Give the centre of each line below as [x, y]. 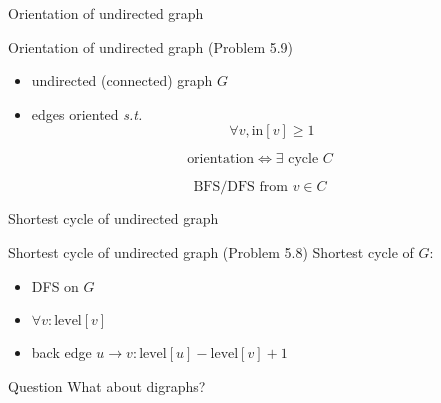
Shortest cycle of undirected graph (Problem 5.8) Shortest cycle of [211, 251]
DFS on [55, 285]
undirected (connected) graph [122, 80]
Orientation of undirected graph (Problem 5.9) [151, 46]
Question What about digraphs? [107, 385]
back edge [61, 352]
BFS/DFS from [240, 187]
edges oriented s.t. [87, 113]
